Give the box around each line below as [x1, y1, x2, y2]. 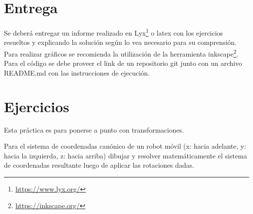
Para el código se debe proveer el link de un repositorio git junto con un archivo [4, 58, 242, 68]
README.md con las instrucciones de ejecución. [4, 67, 150, 78]
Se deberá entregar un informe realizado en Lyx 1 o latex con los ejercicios [4, 26, 223, 38]
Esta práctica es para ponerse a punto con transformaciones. [4, 124, 184, 135]
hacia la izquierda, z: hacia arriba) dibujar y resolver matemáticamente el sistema [4, 150, 247, 160]
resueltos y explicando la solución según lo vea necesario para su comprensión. [4, 37, 237, 47]
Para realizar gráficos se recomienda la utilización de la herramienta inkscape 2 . [4, 47, 238, 58]
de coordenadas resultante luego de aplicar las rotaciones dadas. [4, 160, 194, 170]
